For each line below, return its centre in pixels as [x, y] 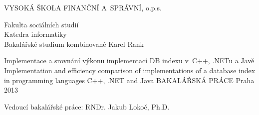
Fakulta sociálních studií [41, 24]
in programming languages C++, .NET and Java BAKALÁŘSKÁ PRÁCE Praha [129, 80]
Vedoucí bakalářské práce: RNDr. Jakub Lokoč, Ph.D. [87, 106]
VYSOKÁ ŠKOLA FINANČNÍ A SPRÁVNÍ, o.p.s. [83, 7]
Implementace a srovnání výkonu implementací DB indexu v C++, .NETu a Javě [129, 60]
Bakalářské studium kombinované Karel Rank [74, 44]
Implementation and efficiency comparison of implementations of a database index [130, 70]
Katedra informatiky [35, 34]
